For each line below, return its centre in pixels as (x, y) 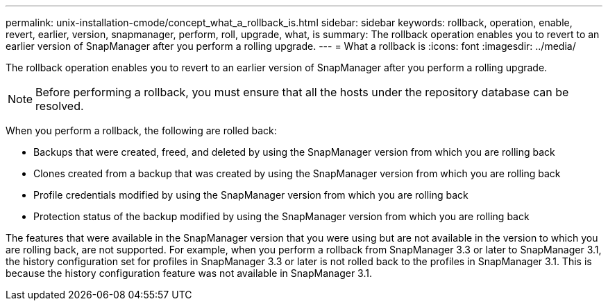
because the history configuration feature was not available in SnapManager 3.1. (189, 273)
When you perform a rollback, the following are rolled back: (141, 130)
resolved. (60, 106)
